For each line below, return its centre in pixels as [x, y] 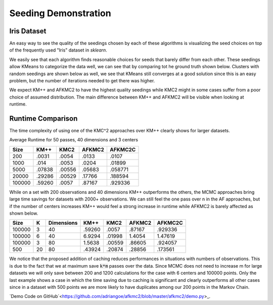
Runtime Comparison [43, 118]
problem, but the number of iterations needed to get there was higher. [82, 81]
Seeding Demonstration [60, 13]
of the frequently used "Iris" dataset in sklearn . [58, 50]
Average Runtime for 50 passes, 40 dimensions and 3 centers [74, 140]
